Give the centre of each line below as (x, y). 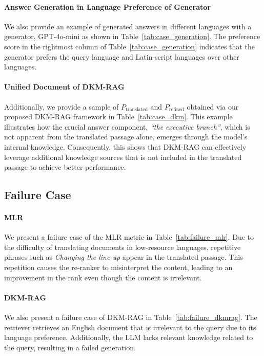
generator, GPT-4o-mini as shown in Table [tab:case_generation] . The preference (132, 36)
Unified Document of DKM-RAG (64, 87)
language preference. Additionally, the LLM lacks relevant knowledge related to (129, 337)
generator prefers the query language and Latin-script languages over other (122, 56)
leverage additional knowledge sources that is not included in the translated (123, 157)
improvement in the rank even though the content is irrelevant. (103, 277)
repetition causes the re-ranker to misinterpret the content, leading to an (118, 267)
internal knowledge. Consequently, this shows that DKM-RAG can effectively (125, 146)
